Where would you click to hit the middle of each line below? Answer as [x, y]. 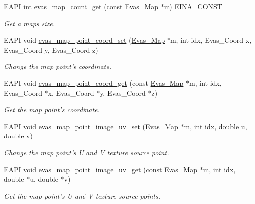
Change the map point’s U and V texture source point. [86, 152]
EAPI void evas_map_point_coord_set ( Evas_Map [85, 40]
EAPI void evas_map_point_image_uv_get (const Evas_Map [101, 169]
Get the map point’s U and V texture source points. [82, 195]
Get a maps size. [30, 23]
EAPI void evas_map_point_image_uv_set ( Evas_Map [91, 126]
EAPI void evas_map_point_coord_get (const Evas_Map [94, 83]
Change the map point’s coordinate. [58, 66]
